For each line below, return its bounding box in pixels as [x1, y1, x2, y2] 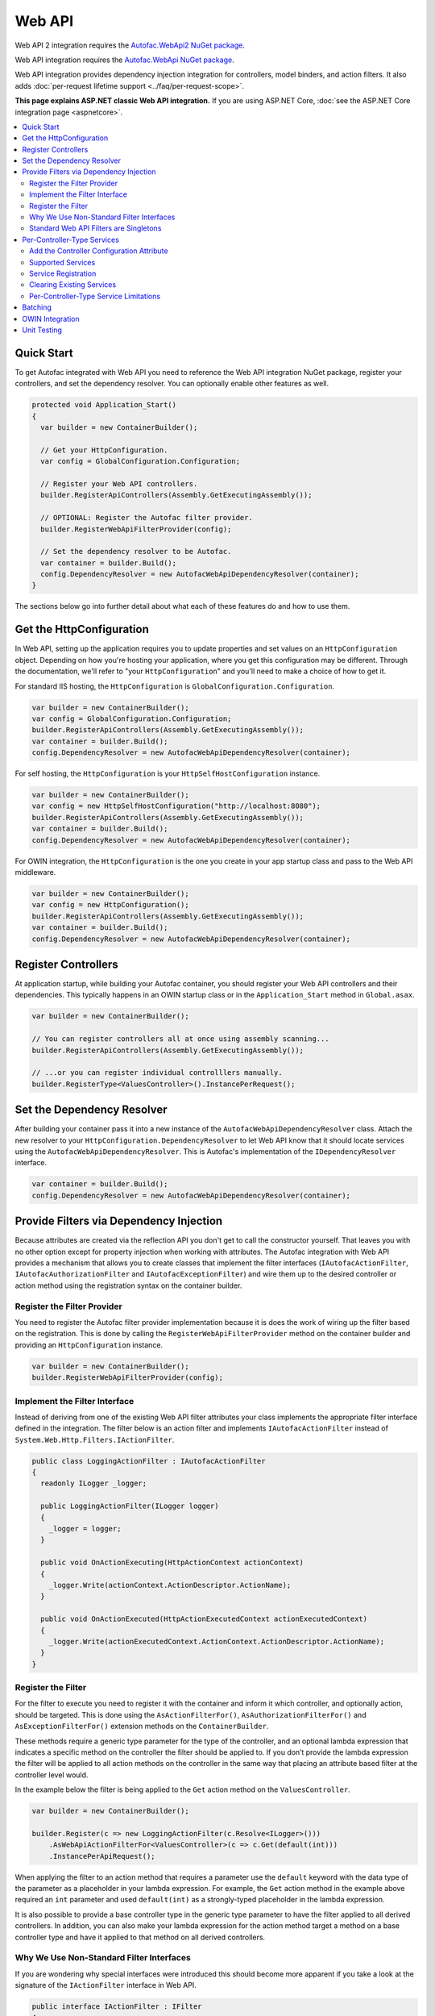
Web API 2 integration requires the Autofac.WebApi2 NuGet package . [14, 40, 245, 50]
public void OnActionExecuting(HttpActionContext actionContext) [40, 1558, 304, 1568]
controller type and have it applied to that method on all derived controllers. [14, 1932, 266, 1942]
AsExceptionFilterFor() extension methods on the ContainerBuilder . [14, 1722, 269, 1731]
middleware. [14, 867, 56, 877]
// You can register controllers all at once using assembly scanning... [31, 1035, 329, 1043]
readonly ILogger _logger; [40, 1479, 147, 1488]
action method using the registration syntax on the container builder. [14, 1281, 242, 1290]
